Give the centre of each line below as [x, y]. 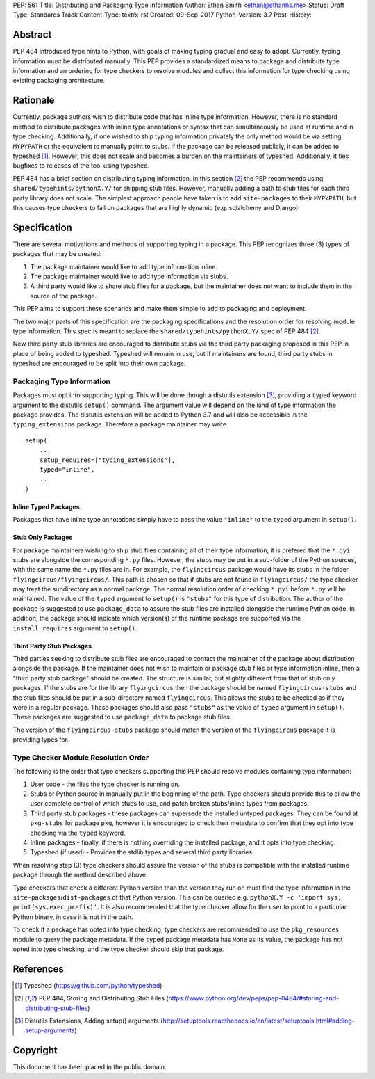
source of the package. [64, 296]
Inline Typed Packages [46, 506]
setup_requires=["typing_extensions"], [107, 460]
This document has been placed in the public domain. [90, 1067]
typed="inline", [67, 469]
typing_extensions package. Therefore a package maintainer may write [120, 424]
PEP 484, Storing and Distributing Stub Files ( [104, 998]
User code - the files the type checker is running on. [105, 784]
